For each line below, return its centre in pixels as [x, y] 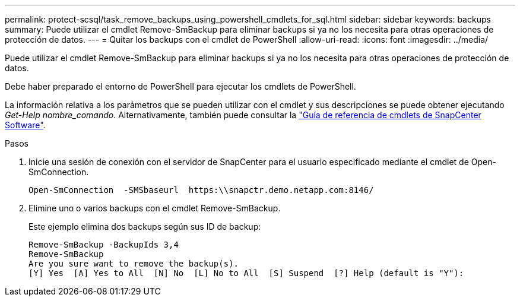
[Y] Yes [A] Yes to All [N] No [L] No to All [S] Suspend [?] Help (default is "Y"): [246, 273]
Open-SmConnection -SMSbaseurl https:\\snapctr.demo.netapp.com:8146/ [201, 190]
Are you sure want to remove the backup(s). [134, 264]
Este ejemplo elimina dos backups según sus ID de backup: [145, 226]
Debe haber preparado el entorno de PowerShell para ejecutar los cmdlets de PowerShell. [180, 86]
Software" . [25, 125]
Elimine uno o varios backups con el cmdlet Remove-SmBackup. [155, 208]
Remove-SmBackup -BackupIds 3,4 [104, 245]
